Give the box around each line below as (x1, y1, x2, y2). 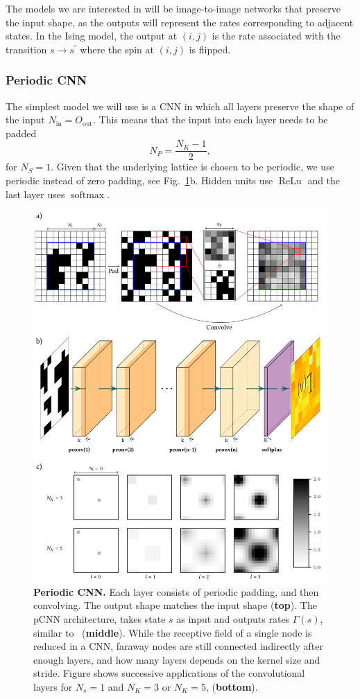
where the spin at (80, 42, 154, 56)
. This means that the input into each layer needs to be (92, 112, 328, 127)
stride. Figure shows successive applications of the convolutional (33, 666, 305, 680)
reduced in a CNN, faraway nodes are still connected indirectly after (33, 639, 324, 653)
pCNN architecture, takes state (33, 612, 166, 626)
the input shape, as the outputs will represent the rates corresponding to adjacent (6, 15, 354, 29)
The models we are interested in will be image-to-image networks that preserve (6, 1, 341, 15)
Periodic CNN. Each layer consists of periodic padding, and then (33, 584, 319, 599)
